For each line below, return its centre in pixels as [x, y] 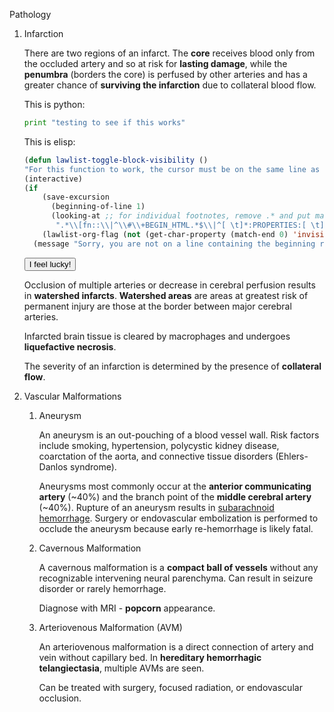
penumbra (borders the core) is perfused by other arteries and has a [165, 74]
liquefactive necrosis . [70, 346]
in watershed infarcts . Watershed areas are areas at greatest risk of [166, 295]
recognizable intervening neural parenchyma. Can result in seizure [176, 578]
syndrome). [93, 466]
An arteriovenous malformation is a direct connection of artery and [176, 646]
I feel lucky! [50, 264]
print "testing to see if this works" [104, 123]
